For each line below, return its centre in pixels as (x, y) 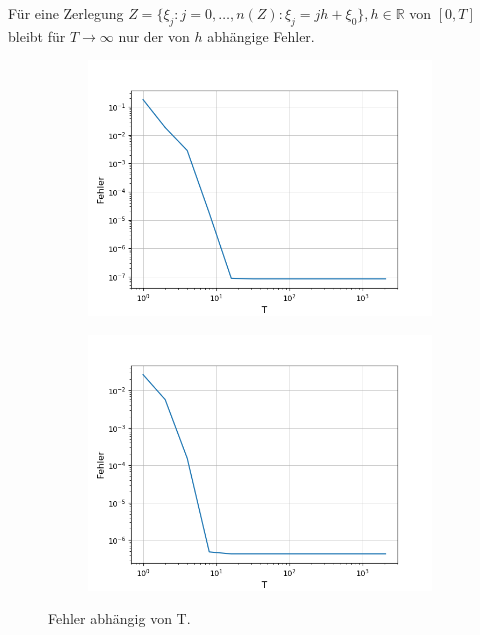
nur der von (154, 35)
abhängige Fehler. (261, 35)
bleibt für (37, 35)
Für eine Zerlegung (66, 13)
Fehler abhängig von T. (119, 618)
